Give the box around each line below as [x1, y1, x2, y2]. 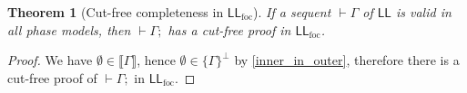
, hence [137, 51, 176, 70]
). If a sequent [253, 3, 331, 21]
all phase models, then [7, 20, 131, 39]
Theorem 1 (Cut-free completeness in [7, 3, 224, 21]
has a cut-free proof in [168, 20, 291, 39]
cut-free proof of [7, 68, 97, 87]
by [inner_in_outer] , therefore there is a [234, 51, 460, 70]
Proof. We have [7, 51, 93, 70]
